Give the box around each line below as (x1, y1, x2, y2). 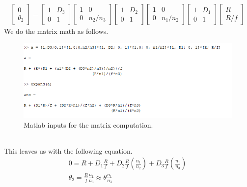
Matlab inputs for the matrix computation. (24, 119, 153, 130)
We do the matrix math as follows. (4, 26, 109, 36)
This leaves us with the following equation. (4, 145, 133, 156)
